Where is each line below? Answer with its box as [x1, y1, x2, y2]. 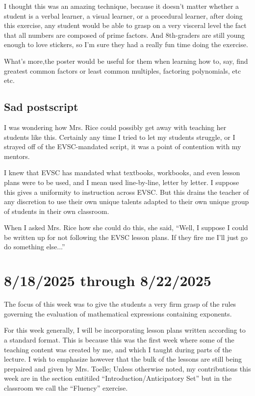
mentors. [4, 151, 30, 161]
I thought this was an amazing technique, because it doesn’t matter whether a [4, 1, 239, 11]
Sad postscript [4, 99, 78, 114]
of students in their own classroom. [4, 206, 109, 216]
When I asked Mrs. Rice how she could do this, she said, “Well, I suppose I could [4, 222, 248, 233]
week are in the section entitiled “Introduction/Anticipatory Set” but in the [4, 373, 232, 383]
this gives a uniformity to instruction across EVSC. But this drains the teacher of [4, 186, 249, 197]
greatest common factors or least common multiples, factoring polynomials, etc [4, 65, 241, 76]
